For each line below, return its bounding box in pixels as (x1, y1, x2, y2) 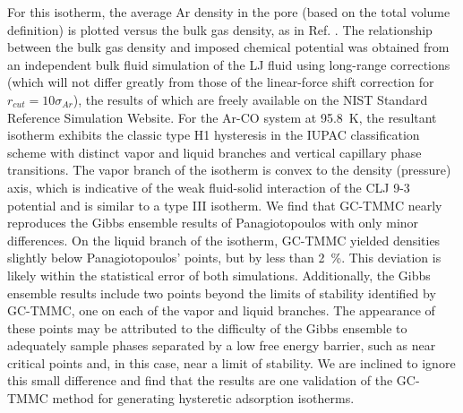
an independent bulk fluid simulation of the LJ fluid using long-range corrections (7, 55, 450, 73)
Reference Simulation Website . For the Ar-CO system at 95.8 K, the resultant (7, 108, 437, 126)
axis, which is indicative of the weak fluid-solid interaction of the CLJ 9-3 (7, 177, 410, 196)
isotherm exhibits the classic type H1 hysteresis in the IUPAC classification (7, 125, 420, 144)
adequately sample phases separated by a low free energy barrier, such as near (7, 336, 436, 355)
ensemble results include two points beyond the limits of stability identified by (7, 283, 436, 302)
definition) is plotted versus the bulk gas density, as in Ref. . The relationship (7, 20, 433, 39)
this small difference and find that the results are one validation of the (7, 371, 393, 390)
